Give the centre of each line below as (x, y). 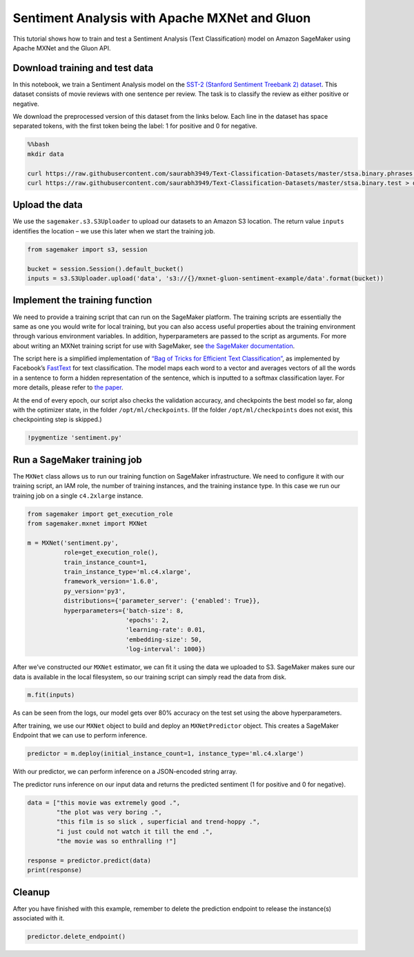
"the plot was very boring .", (109, 812)
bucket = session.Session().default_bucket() (106, 269)
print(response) (55, 870)
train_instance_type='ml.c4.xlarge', (127, 572)
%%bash (38, 144)
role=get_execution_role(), (111, 553)
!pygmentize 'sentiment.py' (75, 438)
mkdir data (46, 154)
